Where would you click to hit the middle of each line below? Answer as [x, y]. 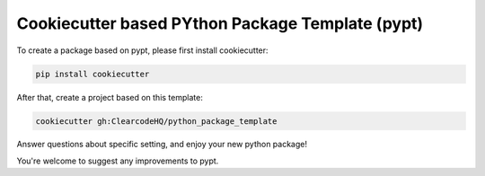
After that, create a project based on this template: [110, 97]
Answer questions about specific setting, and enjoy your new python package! [162, 145]
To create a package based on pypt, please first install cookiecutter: [142, 50]
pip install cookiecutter [93, 74]
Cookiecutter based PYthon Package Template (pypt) [220, 23]
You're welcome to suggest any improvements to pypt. [118, 161]
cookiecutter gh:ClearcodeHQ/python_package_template [156, 121]
